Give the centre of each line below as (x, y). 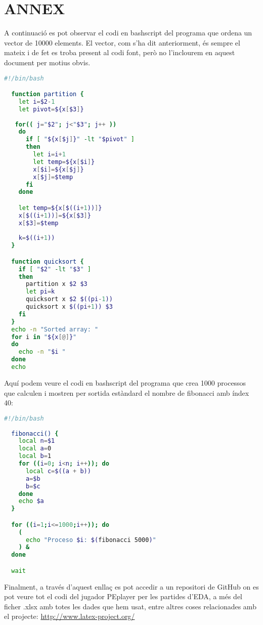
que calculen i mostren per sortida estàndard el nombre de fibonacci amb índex (127, 392)
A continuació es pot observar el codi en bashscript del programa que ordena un (128, 33)
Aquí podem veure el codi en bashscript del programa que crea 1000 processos (125, 382)
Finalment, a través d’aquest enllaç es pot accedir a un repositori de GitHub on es (131, 586)
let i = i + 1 (49, 155)
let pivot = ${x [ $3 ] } (51, 109)
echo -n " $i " (42, 352)
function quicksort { (48, 261)
